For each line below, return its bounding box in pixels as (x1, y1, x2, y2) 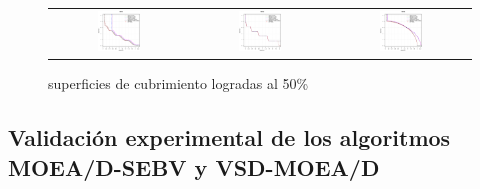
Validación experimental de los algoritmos (8, 122, 451, 153)
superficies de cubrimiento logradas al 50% (48, 73, 309, 94)
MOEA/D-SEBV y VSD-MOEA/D (8, 151, 380, 182)
